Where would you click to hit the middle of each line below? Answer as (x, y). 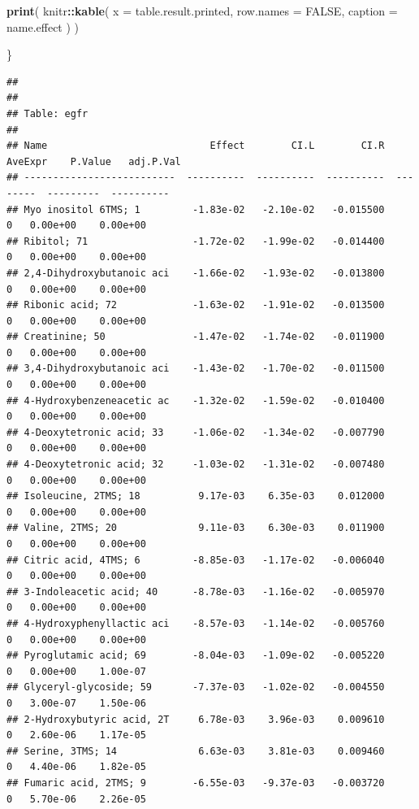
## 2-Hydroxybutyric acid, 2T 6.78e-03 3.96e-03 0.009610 (196, 719)
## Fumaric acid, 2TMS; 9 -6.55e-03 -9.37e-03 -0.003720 (196, 783)
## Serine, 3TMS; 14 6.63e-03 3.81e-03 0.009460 (196, 751)
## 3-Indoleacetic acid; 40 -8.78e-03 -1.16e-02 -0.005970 (196, 592)
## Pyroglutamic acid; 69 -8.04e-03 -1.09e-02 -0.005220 (196, 656)
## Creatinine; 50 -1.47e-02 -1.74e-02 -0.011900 (196, 337)
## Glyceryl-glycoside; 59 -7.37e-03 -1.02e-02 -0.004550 (196, 687)
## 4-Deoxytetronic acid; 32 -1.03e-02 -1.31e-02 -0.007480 (196, 465)
